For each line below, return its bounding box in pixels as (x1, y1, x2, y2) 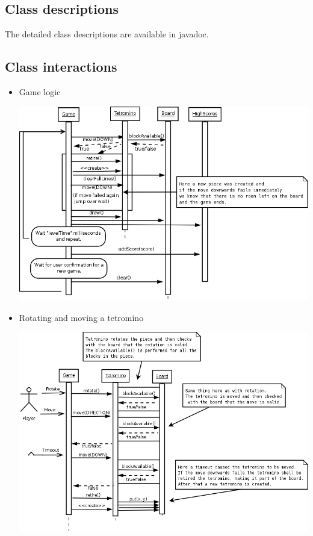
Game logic (19, 86, 61, 98)
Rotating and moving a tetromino (19, 311, 144, 323)
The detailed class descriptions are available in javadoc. (5, 28, 209, 40)
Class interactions (5, 57, 117, 76)
